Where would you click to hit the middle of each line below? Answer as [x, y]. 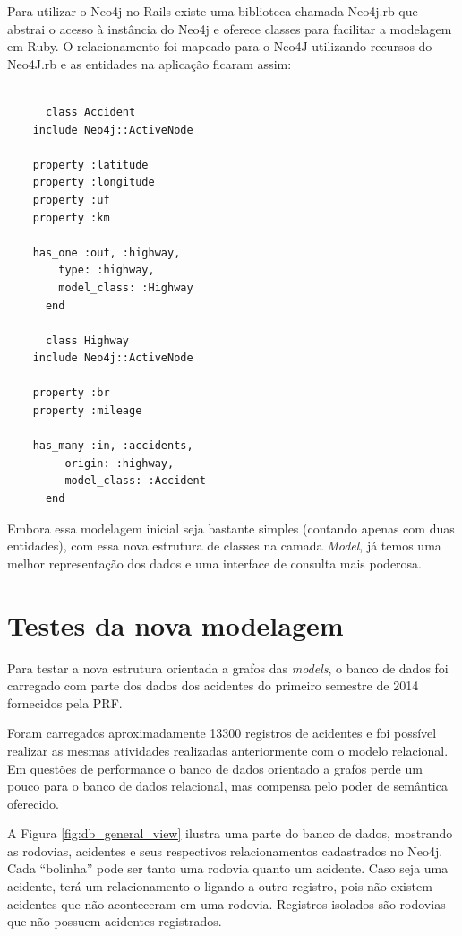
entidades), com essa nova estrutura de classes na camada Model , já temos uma [224, 546]
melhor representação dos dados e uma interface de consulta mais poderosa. [215, 563]
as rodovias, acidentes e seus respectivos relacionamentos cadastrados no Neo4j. [225, 850]
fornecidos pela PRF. [65, 702]
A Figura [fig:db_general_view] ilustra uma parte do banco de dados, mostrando [230, 833]
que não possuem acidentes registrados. [115, 921]
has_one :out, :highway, [107, 252]
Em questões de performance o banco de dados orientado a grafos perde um [215, 768]
